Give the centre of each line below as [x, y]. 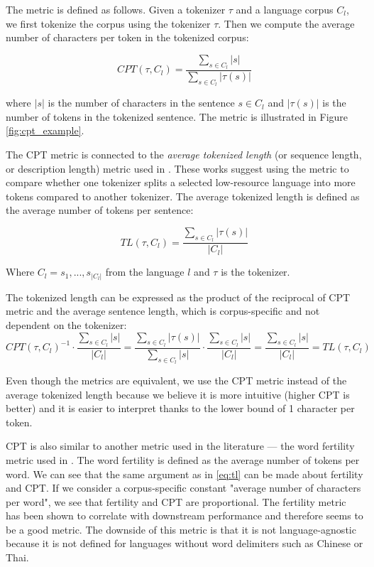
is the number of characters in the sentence [141, 103]
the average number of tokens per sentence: [100, 210]
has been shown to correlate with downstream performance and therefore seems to [185, 515]
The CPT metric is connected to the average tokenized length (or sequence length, [184, 154]
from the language [145, 272]
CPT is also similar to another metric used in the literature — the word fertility [180, 446]
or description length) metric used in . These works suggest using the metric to [177, 168]
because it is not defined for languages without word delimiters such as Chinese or [185, 543]
